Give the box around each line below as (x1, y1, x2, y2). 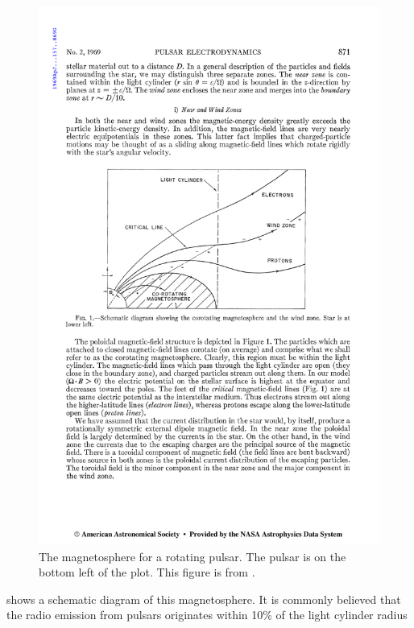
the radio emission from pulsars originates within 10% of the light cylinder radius (6, 606, 408, 623)
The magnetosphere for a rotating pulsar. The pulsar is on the (39, 547, 346, 564)
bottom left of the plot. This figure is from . (39, 564, 255, 580)
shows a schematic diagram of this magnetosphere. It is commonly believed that (6, 590, 401, 607)
